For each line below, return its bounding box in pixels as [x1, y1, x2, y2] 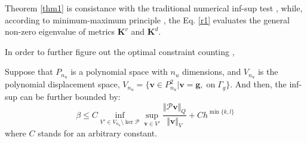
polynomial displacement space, [5, 78, 120, 90]
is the [257, 65, 278, 78]
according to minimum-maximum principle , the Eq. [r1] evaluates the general [5, 13, 290, 26]
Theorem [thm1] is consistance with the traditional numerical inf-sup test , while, [5, 2, 303, 14]
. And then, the [230, 78, 287, 90]
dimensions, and [182, 65, 241, 78]
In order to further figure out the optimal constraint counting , [5, 45, 235, 57]
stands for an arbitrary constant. [38, 127, 158, 139]
